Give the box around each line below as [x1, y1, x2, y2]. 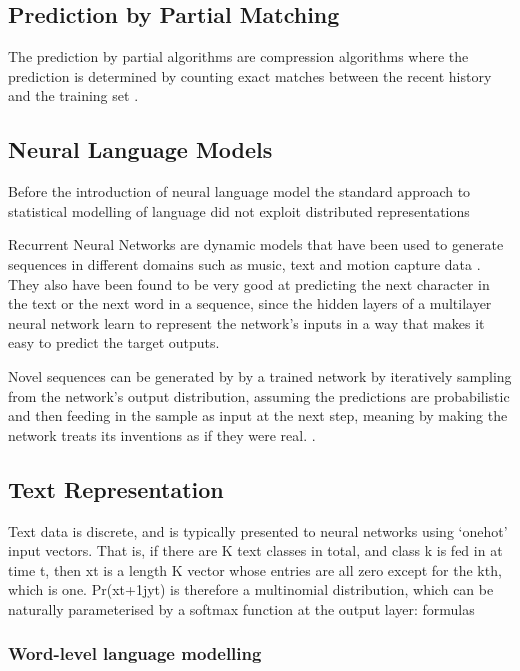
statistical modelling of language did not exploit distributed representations [8, 200, 470, 221]
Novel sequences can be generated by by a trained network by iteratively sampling [8, 365, 512, 386]
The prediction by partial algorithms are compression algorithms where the [8, 46, 469, 67]
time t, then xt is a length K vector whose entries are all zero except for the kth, [8, 559, 502, 580]
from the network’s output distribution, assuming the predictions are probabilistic [8, 385, 510, 406]
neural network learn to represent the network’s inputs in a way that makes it [8, 312, 485, 333]
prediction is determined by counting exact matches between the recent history [8, 65, 492, 86]
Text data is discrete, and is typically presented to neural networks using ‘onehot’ [8, 520, 508, 541]
